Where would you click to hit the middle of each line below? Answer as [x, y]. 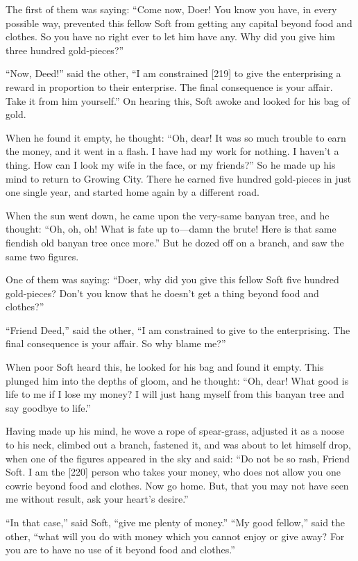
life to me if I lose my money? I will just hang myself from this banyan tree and [175, 394]
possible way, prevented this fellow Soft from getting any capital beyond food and [179, 23]
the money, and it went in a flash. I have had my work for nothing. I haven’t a [172, 151]
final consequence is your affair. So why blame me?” [116, 343]
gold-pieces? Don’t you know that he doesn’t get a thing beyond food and [162, 293]
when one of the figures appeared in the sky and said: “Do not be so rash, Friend [178, 458]
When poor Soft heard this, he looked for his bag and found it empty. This [165, 367]
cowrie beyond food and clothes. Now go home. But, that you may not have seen [177, 485]
